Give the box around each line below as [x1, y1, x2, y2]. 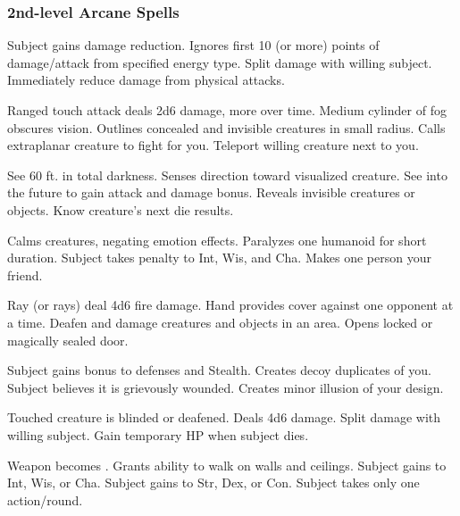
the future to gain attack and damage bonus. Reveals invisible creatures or [7, 183, 415, 202]
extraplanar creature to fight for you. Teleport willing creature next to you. [7, 136, 419, 154]
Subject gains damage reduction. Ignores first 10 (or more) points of [7, 36, 380, 54]
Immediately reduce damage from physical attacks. [7, 71, 285, 89]
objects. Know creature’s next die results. [7, 200, 234, 219]
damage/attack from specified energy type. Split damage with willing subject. [7, 53, 432, 71]
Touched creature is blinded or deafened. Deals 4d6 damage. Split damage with [7, 408, 441, 427]
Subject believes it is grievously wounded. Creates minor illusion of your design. [7, 378, 444, 396]
